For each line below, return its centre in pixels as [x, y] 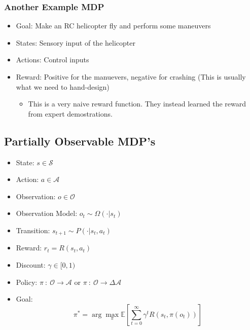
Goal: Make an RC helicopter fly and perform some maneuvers [113, 26]
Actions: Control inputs [52, 60]
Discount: [31, 265]
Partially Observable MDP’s [80, 141]
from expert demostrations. [70, 113]
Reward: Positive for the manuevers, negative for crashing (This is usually [131, 77]
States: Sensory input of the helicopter [76, 42]
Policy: [27, 282]
